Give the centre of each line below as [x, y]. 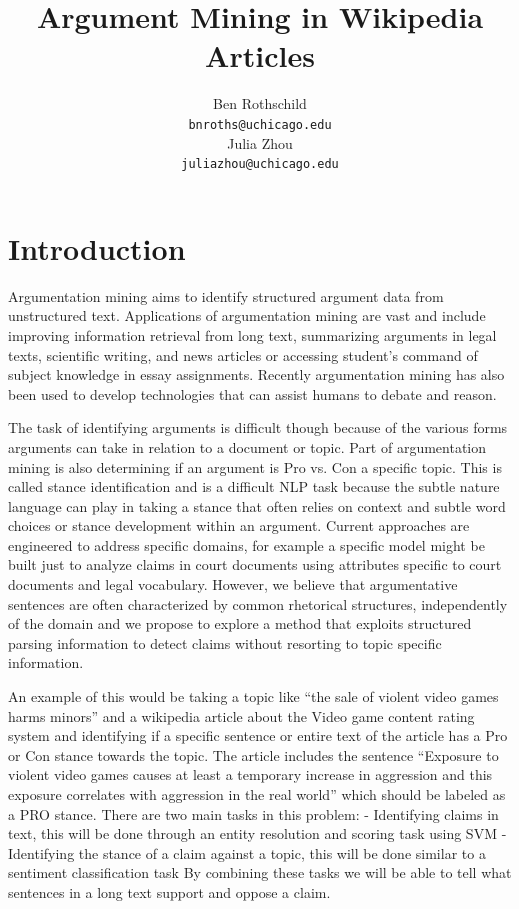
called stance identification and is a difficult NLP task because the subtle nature [254, 486]
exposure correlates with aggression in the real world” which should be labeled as [257, 794]
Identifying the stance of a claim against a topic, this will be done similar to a [247, 852]
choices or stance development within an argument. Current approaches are [239, 525]
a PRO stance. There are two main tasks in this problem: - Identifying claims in [253, 813]
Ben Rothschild [260, 103]
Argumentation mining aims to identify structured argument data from [226, 295]
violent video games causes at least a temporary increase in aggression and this [250, 774]
